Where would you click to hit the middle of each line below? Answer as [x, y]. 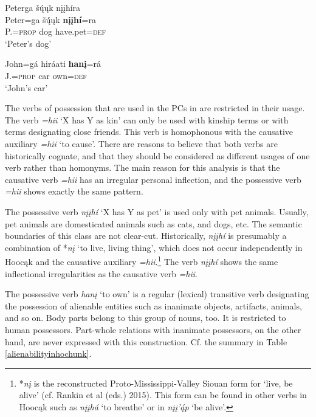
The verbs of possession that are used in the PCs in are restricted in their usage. [155, 108]
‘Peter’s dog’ [28, 43]
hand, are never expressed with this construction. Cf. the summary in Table [146, 341]
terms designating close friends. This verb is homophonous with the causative [149, 132]
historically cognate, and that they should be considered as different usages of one [157, 155]
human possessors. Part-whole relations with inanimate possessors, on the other [153, 329]
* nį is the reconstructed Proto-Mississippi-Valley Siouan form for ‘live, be [156, 383]
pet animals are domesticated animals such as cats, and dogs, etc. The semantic [153, 223]
